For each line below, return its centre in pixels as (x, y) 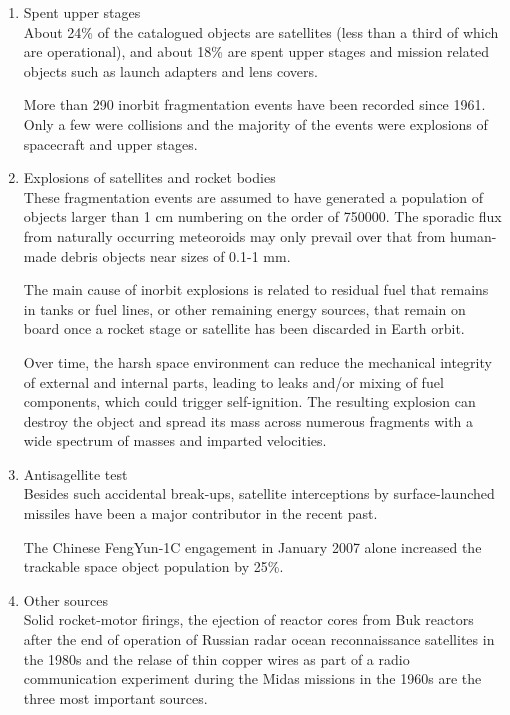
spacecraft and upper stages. (110, 143)
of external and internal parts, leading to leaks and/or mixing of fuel (233, 381)
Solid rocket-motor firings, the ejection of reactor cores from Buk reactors (248, 619)
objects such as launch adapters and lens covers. (170, 70)
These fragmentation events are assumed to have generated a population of (253, 196)
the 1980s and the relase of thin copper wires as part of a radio (216, 658)
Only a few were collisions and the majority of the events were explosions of (255, 123)
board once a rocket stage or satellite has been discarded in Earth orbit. (244, 328)
